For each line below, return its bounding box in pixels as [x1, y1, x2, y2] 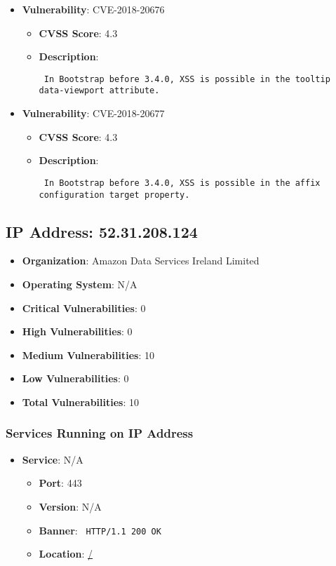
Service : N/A [22, 452, 83, 466]
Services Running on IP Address [6, 424, 194, 442]
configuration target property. [39, 189, 190, 200]
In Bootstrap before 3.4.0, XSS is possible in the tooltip [43, 74, 330, 84]
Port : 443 [39, 476, 82, 490]
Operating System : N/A [22, 276, 137, 291]
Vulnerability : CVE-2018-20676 [22, 2, 165, 16]
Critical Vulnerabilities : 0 [22, 300, 146, 315]
